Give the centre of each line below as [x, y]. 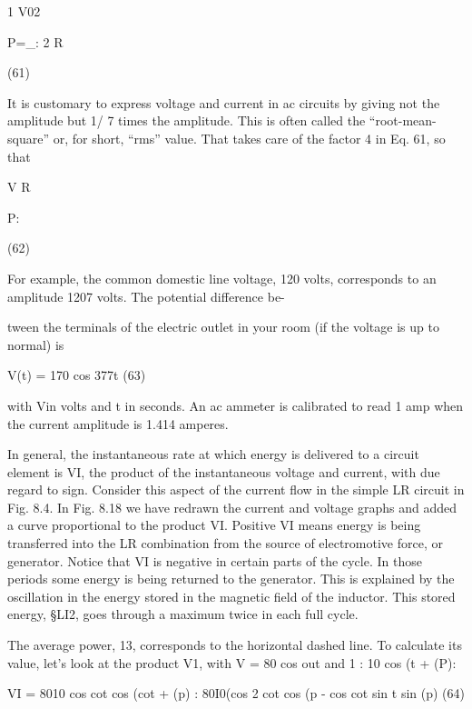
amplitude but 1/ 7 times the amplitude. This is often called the [187, 120]
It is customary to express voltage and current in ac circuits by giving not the [224, 102]
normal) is [36, 344]
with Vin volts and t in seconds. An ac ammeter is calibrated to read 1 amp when [236, 405]
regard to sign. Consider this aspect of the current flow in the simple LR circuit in [236, 489]
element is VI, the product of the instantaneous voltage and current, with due [224, 471]
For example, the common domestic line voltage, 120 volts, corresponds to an [222, 278]
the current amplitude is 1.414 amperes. [118, 423]
